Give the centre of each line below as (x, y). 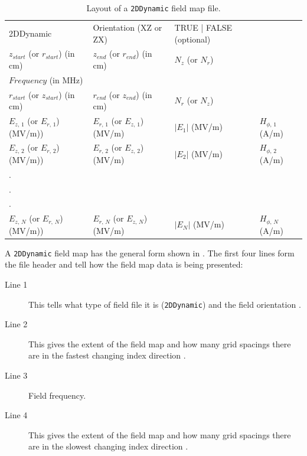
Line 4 (16, 415)
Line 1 (16, 284)
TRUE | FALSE (203, 27)
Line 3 (16, 375)
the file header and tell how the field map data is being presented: (124, 264)
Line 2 (16, 324)
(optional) (192, 39)
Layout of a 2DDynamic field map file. (153, 8)
